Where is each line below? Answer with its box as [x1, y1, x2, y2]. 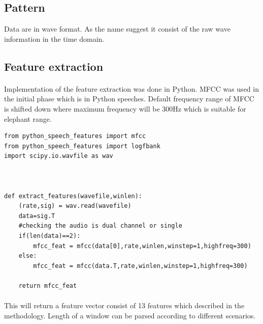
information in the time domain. [4, 33, 105, 44]
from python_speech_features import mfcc [4, 132, 146, 140]
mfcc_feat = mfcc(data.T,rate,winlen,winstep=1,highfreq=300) [33, 262, 248, 269]
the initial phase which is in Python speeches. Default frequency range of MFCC [4, 93, 254, 104]
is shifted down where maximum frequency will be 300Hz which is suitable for [4, 103, 246, 114]
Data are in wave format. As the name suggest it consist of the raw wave [4, 23, 231, 34]
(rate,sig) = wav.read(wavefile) [18, 202, 131, 210]
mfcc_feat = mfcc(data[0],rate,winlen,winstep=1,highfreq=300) [33, 242, 251, 250]
